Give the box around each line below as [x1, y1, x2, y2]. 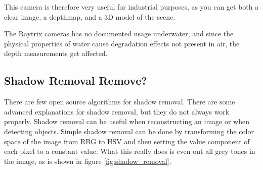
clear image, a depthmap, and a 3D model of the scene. [4, 11, 176, 22]
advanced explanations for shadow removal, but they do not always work [4, 106, 230, 117]
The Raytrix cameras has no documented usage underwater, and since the [4, 28, 234, 39]
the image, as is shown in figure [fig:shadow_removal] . [4, 155, 171, 166]
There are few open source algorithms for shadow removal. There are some [4, 96, 235, 107]
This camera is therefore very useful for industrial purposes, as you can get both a [4, 2, 259, 12]
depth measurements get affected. [4, 48, 108, 59]
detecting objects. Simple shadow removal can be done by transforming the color [4, 126, 254, 136]
